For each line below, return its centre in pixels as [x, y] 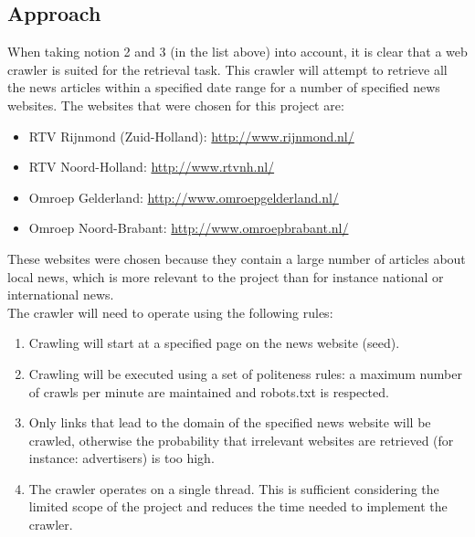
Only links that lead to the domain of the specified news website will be [230, 422]
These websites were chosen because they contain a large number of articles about [237, 258]
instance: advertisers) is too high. [121, 458]
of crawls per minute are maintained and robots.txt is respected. [209, 391]
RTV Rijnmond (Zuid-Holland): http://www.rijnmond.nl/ [191, 136]
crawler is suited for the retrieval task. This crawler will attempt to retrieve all [227, 69]
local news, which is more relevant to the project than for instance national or [226, 276]
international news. [61, 295]
